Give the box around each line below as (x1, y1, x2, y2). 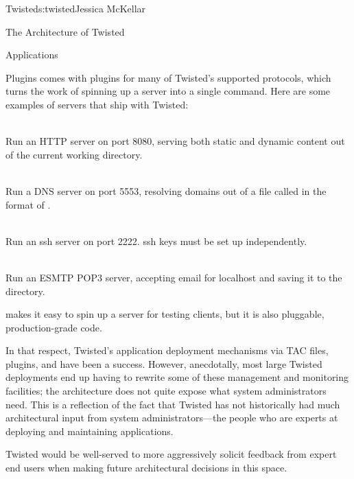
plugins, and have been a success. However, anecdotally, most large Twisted (5, 356, 322, 371)
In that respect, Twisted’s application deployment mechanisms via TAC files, (5, 343, 329, 358)
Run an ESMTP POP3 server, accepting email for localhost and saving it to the (5, 270, 342, 284)
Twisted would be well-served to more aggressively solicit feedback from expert (5, 447, 337, 461)
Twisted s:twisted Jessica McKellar (5, 1, 146, 15)
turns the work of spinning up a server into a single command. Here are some (5, 84, 331, 98)
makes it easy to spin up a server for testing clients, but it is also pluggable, (5, 307, 324, 321)
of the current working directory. (5, 147, 143, 161)
